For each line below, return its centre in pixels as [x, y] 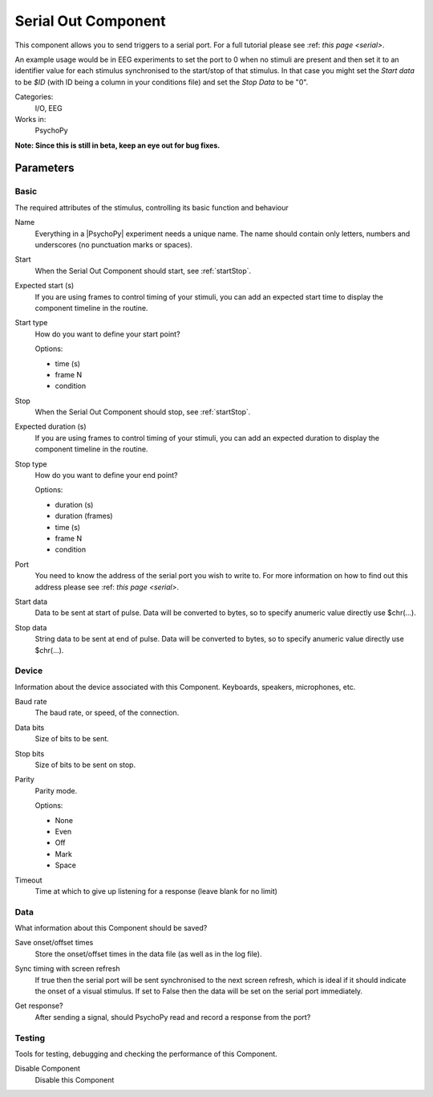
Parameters [45, 168]
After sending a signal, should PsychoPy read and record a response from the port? [173, 1017]
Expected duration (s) [51, 426]
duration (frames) [84, 516]
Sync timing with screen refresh [67, 969]
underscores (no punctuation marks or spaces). [113, 245]
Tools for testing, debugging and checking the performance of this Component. [146, 1054]
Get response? [39, 1006]
